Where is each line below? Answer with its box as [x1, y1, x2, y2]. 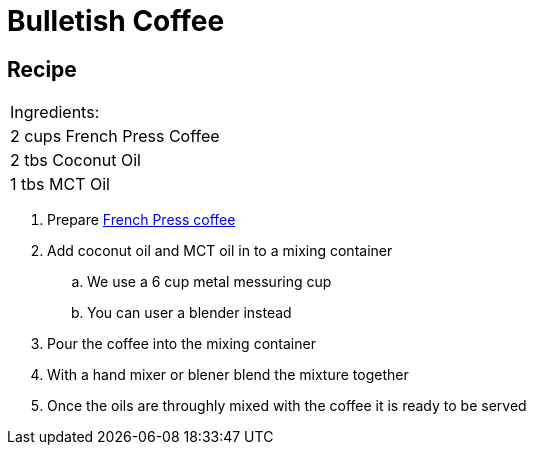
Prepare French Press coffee [47, 211, 236, 229]
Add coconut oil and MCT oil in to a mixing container [47, 242, 393, 260]
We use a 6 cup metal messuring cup [87, 273, 332, 291]
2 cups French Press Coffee [10, 126, 220, 147]
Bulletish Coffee [7, 4, 225, 38]
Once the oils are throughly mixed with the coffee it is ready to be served [47, 397, 527, 415]
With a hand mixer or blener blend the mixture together [47, 366, 409, 384]
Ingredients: [10, 102, 100, 123]
